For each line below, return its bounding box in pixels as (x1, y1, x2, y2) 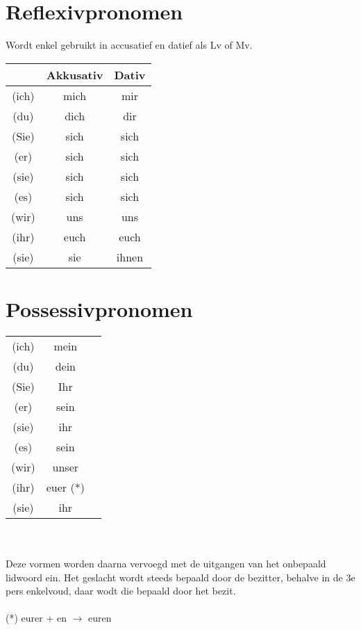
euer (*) (46, 478, 85, 495)
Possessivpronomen (6, 294, 193, 323)
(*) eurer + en (6, 611, 67, 625)
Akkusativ (46, 66, 103, 83)
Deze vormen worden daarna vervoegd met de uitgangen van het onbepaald (6, 556, 326, 571)
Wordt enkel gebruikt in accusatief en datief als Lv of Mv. (6, 38, 253, 52)
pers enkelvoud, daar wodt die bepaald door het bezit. (6, 583, 236, 598)
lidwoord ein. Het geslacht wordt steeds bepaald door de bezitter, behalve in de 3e (6, 570, 355, 584)
